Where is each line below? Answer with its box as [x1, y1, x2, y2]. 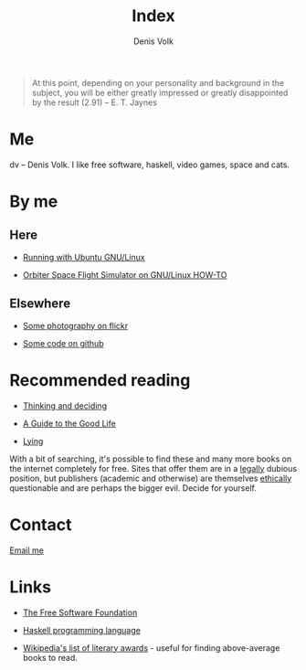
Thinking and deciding [22, 399, 108, 411]
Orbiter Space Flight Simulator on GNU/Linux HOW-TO [22, 269, 227, 280]
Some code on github [22, 337, 104, 348]
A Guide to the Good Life [22, 418, 116, 429]
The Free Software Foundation [22, 607, 138, 618]
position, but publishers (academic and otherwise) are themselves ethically [9, 473, 292, 484]
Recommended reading [9, 369, 191, 390]
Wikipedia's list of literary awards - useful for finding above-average [22, 642, 280, 654]
